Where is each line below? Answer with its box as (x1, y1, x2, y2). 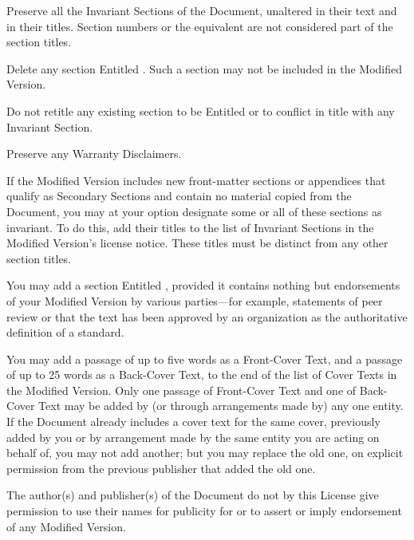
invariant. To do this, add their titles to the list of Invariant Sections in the (6, 219, 374, 235)
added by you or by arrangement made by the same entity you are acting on (6, 428, 380, 445)
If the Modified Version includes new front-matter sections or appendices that (6, 171, 386, 188)
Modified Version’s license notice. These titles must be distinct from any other (6, 235, 388, 251)
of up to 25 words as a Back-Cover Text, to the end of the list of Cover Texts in (6, 366, 397, 383)
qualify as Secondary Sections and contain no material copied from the (6, 187, 352, 204)
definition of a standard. (6, 324, 124, 341)
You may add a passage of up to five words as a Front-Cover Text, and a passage (6, 350, 403, 367)
